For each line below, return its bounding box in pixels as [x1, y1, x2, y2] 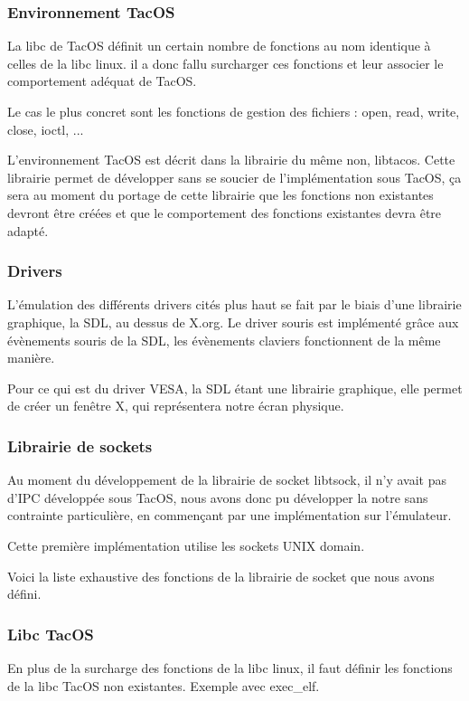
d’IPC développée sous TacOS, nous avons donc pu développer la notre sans [7, 488, 428, 507]
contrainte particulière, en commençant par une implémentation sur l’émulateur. [7, 506, 452, 525]
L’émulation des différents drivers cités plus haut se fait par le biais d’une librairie [7, 295, 462, 314]
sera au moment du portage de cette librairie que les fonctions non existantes [7, 185, 434, 204]
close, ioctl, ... [7, 119, 84, 138]
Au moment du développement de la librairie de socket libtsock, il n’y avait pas [7, 470, 447, 489]
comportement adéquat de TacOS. [7, 71, 197, 90]
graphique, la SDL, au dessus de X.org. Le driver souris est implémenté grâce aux [7, 312, 459, 331]
